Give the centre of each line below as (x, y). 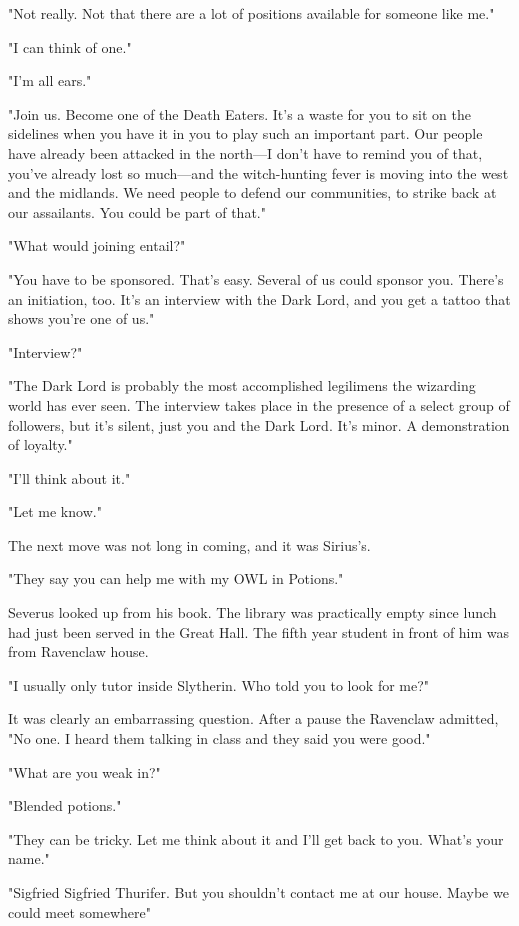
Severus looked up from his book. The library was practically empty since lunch (252, 612)
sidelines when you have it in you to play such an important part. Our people (245, 133)
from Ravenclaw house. (78, 651)
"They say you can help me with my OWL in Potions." (176, 578)
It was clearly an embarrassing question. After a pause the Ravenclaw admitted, (253, 718)
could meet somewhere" (79, 911)
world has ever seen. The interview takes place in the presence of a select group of (259, 404)
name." (29, 858)
